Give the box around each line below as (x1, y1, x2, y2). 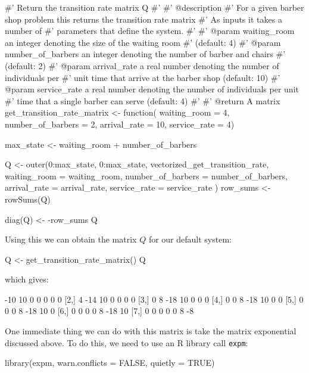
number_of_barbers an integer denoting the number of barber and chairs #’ (5, 48, 286, 60)
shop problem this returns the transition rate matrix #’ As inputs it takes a (5, 13, 282, 25)
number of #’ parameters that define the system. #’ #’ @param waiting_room (5, 24, 295, 37)
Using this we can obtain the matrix (5, 233, 137, 245)
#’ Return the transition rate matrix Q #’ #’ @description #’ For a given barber (5, 1, 304, 13)
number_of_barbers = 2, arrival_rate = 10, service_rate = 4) (5, 117, 235, 130)
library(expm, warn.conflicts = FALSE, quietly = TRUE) (5, 356, 215, 369)
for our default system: (148, 233, 232, 245)
